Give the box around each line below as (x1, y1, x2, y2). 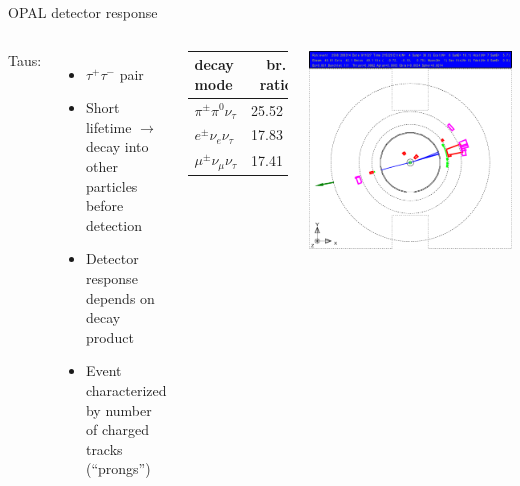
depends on (85, 287, 155, 308)
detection (85, 214, 142, 235)
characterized (85, 379, 167, 400)
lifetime (85, 116, 132, 137)
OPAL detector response (8, 2, 158, 22)
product (85, 326, 134, 347)
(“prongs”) (85, 458, 151, 479)
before (85, 195, 124, 216)
